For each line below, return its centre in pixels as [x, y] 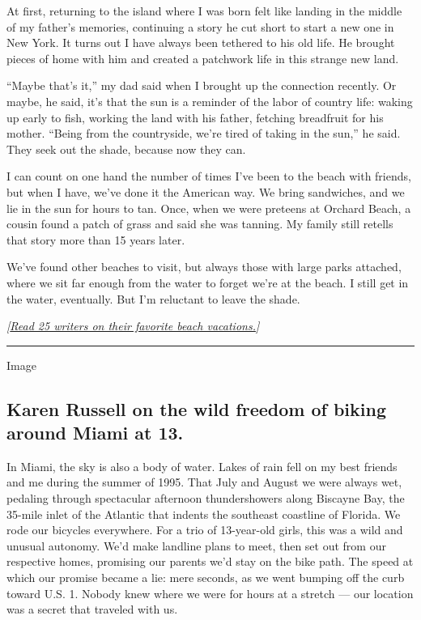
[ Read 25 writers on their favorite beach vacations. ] [133, 326]
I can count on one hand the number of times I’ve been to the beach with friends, [209, 176]
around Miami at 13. [95, 433]
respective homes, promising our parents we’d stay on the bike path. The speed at [210, 561]
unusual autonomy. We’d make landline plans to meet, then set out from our [196, 545]
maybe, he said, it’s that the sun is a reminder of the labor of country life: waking [210, 101]
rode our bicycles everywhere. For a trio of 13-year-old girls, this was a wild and [205, 530]
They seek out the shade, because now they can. [126, 149]
